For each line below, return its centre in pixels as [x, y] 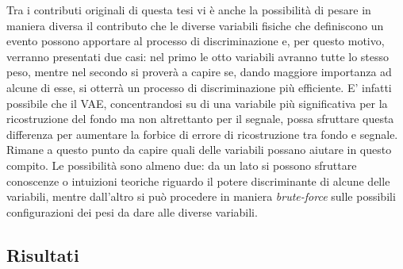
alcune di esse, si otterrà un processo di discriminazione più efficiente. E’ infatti [199, 87]
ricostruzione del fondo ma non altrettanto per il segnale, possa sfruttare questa [200, 119]
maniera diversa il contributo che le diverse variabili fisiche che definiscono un [195, 25]
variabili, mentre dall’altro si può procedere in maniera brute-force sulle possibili [201, 196]
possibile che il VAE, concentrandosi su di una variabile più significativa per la [197, 103]
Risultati [43, 254]
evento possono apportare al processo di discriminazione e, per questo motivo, [196, 41]
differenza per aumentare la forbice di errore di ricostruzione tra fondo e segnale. [202, 134]
